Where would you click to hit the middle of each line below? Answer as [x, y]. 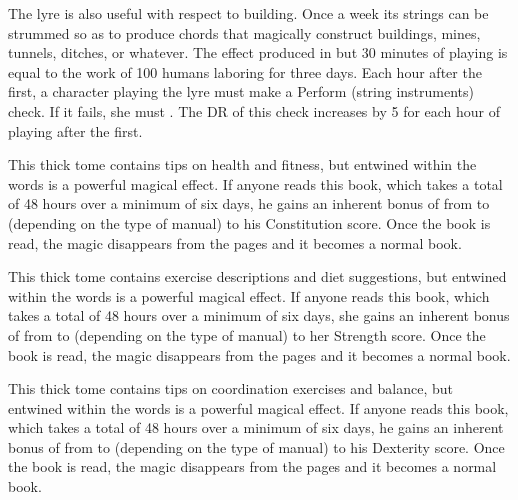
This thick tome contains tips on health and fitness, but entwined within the [242, 164]
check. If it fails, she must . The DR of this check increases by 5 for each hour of [254, 110]
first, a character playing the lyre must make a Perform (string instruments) [241, 91]
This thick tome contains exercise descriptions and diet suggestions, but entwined [257, 276]
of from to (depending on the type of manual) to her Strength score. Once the [247, 334]
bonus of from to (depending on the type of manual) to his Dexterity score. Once [256, 446]
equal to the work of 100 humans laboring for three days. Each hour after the [245, 71]
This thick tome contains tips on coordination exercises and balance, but [230, 388]
